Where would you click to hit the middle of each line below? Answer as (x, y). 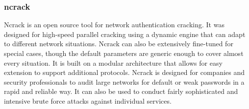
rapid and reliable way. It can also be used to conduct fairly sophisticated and (121, 91)
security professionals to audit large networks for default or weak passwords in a (124, 82)
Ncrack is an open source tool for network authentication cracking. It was (114, 25)
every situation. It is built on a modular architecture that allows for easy (113, 63)
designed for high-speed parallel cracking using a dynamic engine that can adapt (125, 34)
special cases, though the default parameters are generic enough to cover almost (124, 53)
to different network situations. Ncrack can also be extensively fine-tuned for (119, 44)
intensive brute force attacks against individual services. (88, 100)
